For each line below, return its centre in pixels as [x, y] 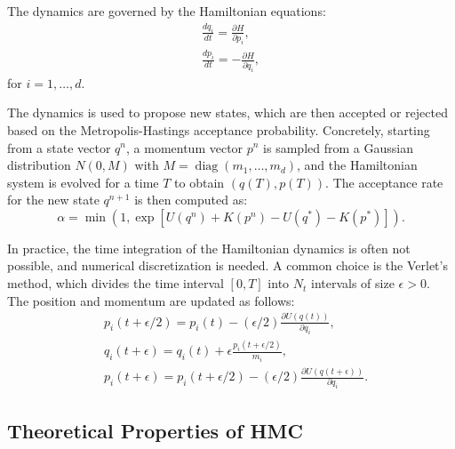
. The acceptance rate [384, 182]
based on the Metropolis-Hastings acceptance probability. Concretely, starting [219, 129]
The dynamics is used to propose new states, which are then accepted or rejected [227, 112]
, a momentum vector [185, 147]
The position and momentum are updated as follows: [151, 300]
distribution [39, 165]
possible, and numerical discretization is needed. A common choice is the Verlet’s [227, 265]
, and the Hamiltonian [357, 165]
